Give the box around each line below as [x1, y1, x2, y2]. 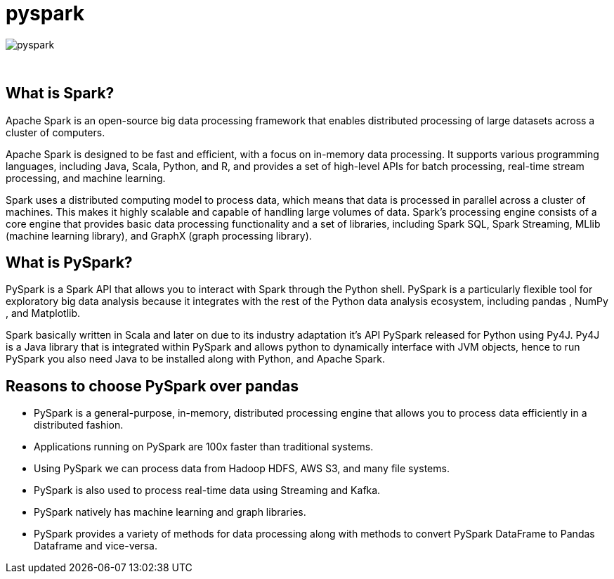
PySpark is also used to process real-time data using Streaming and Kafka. [34, 484, 381, 497]
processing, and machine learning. [6, 171, 166, 184]
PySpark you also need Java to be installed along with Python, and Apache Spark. [6, 353, 386, 365]
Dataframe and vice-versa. [34, 540, 157, 552]
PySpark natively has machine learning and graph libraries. [34, 506, 306, 519]
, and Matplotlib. [6, 307, 81, 320]
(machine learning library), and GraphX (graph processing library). [6, 229, 312, 242]
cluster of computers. [6, 126, 105, 138]
